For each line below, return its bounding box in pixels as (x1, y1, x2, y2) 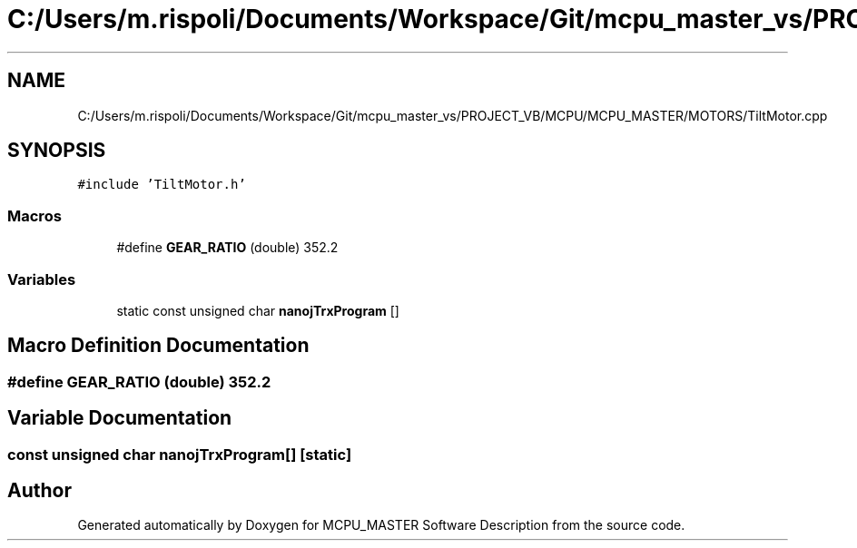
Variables (7, 269, 76, 289)
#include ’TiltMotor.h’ (77, 177, 246, 192)
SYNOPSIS (7, 139, 106, 162)
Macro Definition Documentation (7, 334, 310, 357)
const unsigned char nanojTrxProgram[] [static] (7, 445, 352, 464)
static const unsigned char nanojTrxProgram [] (116, 302, 399, 318)
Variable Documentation (7, 406, 232, 430)
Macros (7, 206, 62, 225)
